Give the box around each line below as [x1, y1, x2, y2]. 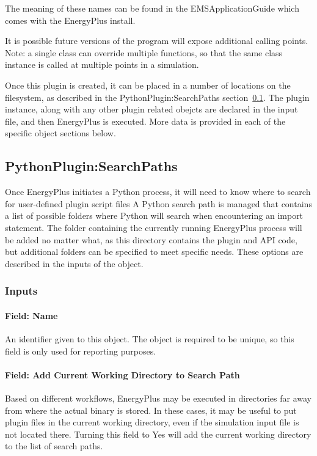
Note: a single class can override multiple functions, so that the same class [5, 46, 283, 59]
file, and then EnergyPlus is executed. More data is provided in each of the [5, 114, 286, 127]
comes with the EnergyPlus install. [5, 13, 136, 26]
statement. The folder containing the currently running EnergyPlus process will [5, 221, 302, 234]
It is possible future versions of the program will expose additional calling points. [5, 34, 308, 47]
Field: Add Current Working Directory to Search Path [5, 368, 240, 381]
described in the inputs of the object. [5, 257, 144, 270]
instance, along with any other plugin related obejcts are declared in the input [5, 103, 298, 116]
